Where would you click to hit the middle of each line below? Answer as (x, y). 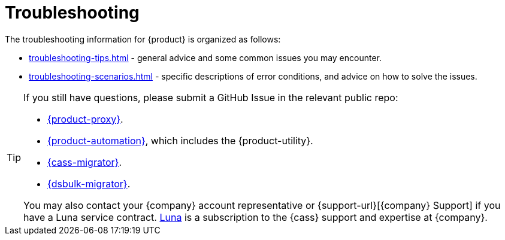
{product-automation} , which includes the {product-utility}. (180, 140)
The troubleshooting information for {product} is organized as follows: (143, 39)
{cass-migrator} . (85, 162)
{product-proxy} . (85, 119)
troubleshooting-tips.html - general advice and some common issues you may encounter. (205, 57)
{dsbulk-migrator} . (89, 183)
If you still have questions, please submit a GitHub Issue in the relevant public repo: (211, 97)
